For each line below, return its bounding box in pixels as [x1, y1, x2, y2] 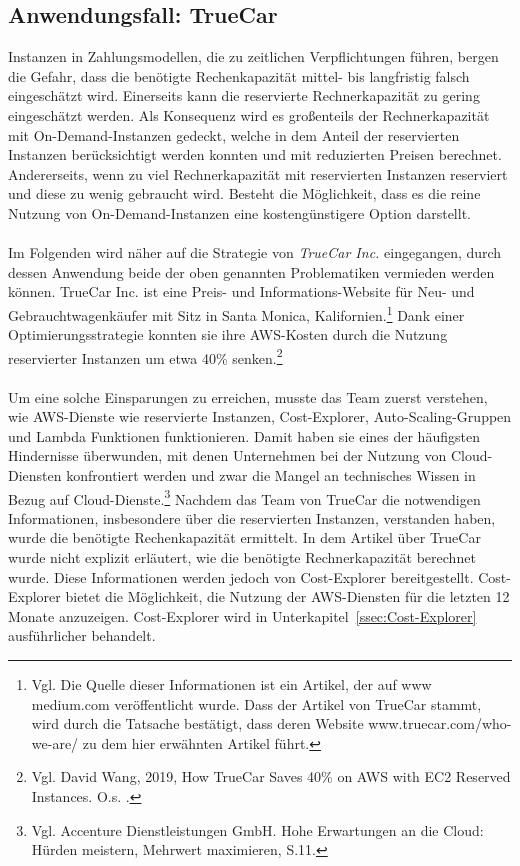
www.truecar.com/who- [368, 713, 512, 734]
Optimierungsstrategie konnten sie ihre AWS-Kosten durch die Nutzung [8, 324, 448, 345]
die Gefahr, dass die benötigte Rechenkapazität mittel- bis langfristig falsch [8, 65, 470, 86]
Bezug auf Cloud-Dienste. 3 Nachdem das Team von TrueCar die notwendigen [8, 485, 481, 509]
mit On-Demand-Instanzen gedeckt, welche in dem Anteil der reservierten [8, 124, 460, 145]
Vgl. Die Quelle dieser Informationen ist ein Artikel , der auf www [31, 673, 432, 694]
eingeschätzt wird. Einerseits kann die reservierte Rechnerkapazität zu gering [8, 85, 480, 106]
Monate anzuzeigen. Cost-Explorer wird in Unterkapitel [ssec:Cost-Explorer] [8, 605, 477, 626]
